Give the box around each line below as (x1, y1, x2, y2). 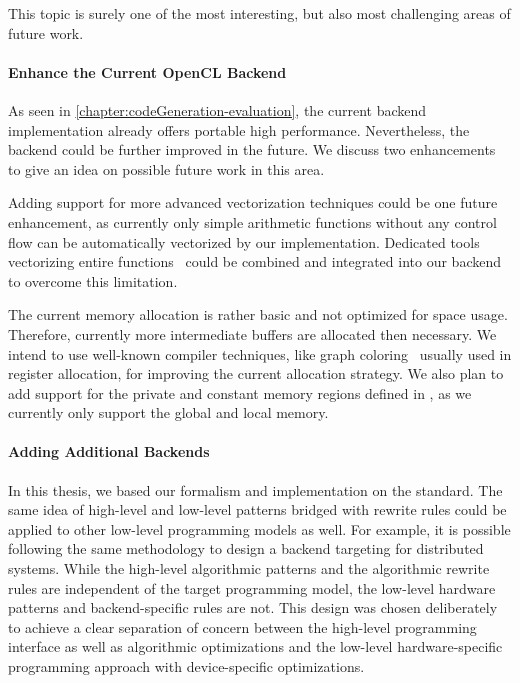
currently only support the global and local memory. (8, 402, 329, 423)
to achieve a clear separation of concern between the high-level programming (8, 616, 477, 637)
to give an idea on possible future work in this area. (8, 158, 325, 179)
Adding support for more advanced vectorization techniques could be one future (8, 192, 498, 213)
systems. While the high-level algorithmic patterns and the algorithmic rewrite (8, 558, 490, 579)
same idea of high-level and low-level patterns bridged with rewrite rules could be (8, 499, 507, 520)
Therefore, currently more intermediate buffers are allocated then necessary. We (8, 323, 497, 344)
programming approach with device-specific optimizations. (8, 656, 365, 677)
